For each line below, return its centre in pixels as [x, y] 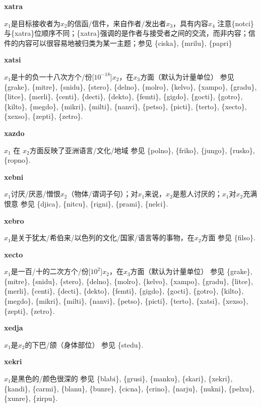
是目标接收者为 [36, 23]
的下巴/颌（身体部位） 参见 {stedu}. [84, 344]
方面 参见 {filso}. [228, 238]
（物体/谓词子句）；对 [103, 194]
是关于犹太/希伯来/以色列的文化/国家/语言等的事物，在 [103, 238]
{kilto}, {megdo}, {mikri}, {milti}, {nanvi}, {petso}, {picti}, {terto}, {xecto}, [125, 106]
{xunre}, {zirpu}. [31, 398]
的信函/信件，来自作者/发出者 [117, 23]
